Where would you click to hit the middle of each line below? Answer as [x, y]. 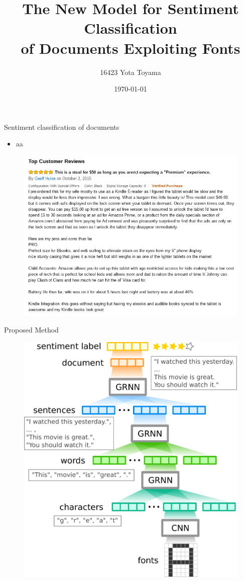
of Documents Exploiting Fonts [131, 48]
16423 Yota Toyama [131, 72]
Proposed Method [31, 329]
